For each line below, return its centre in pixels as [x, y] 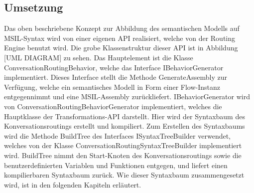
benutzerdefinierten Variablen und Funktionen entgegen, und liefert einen [116, 165]
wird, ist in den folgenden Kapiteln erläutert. [73, 184]
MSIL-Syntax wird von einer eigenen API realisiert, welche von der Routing [120, 38]
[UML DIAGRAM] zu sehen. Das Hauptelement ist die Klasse [99, 57]
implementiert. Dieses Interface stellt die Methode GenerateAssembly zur [116, 77]
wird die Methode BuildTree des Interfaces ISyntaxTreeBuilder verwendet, [117, 135]
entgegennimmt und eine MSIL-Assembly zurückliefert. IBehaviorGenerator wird [127, 96]
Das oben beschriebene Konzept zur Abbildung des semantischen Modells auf [122, 28]
